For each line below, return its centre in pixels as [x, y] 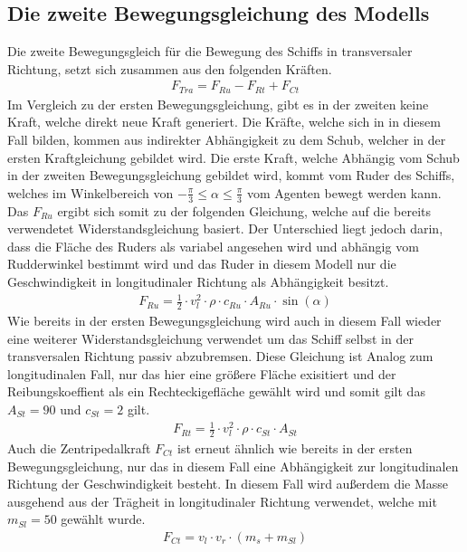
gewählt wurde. [103, 519]
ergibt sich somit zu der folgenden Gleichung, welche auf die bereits [244, 210]
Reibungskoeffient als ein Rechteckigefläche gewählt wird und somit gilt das [216, 391]
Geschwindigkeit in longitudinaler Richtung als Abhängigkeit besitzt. [198, 282]
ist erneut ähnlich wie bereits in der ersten [295, 447]
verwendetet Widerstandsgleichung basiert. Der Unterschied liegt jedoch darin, [225, 228]
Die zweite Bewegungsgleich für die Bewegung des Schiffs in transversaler [210, 51]
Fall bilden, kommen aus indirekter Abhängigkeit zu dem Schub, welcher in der [227, 140]
